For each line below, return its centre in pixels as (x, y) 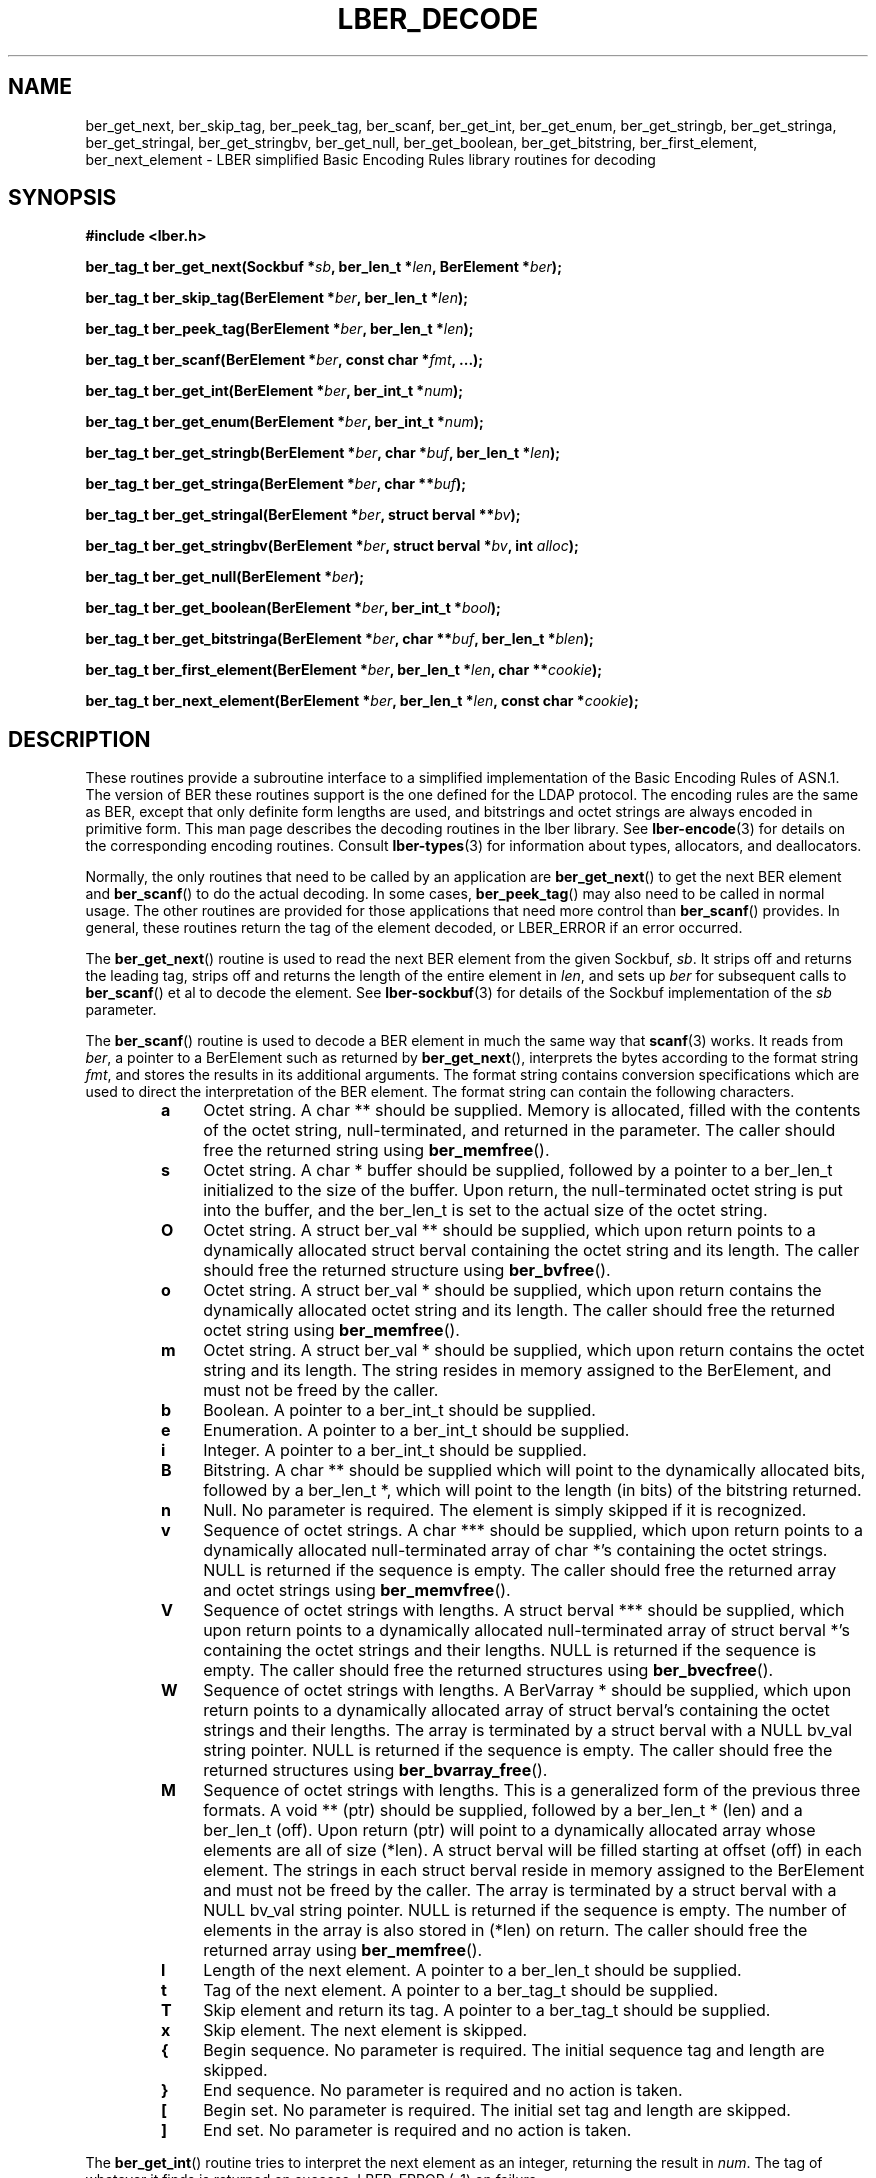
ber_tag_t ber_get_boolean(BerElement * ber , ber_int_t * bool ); (293, 608)
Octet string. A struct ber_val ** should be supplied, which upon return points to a (509, 1230)
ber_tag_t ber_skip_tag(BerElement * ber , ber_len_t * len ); (277, 298)
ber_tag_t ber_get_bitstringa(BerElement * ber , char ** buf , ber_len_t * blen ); (339, 639)
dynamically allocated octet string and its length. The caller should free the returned (519, 1310)
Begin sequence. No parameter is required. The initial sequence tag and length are (514, 2050)
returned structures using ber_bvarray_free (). (375, 1770)
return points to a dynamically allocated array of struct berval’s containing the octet (516, 1710)
